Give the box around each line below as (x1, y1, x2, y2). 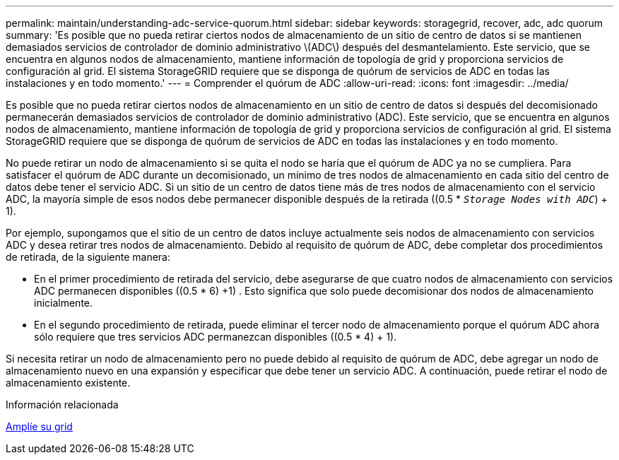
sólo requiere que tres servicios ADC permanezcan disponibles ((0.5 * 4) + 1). (34, 331, 397, 343)
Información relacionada (6, 399, 119, 411)
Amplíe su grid (6, 420, 73, 432)
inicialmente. (34, 297, 93, 309)
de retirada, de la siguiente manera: (6, 251, 170, 263)
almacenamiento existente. (6, 377, 131, 389)
